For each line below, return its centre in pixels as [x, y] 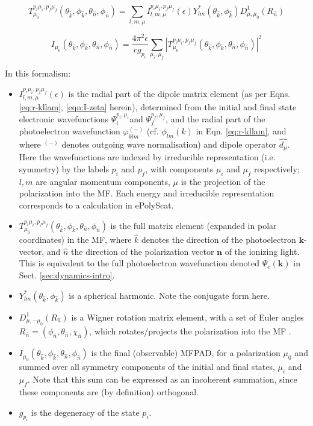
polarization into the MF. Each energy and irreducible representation [147, 193]
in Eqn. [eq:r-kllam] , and [241, 131]
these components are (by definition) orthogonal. [109, 392]
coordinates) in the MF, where [75, 240]
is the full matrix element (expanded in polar [194, 225]
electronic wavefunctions [64, 118]
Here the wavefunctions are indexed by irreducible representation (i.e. [147, 157]
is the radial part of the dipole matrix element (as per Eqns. [179, 93]
